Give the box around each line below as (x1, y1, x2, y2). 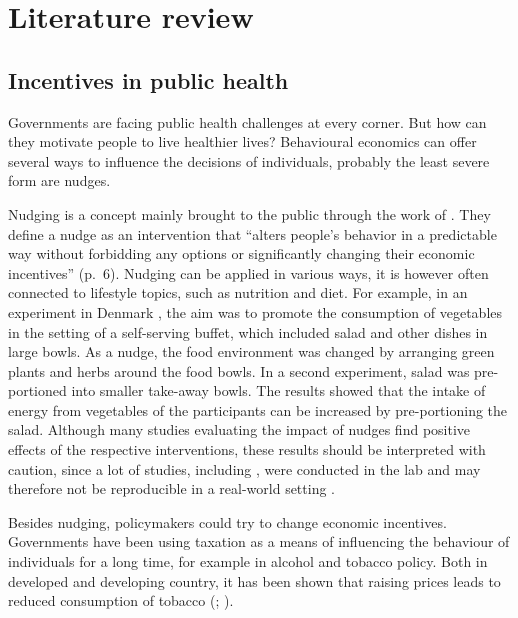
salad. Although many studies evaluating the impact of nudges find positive (8, 419, 471, 440)
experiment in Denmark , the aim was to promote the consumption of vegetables (8, 301, 503, 322)
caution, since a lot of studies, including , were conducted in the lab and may (8, 458, 481, 479)
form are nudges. (8, 170, 111, 191)
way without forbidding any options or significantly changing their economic (8, 243, 475, 264)
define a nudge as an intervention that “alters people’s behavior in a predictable (8, 223, 497, 244)
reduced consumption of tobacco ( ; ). (8, 590, 234, 611)
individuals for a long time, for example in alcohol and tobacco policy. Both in (8, 551, 488, 572)
